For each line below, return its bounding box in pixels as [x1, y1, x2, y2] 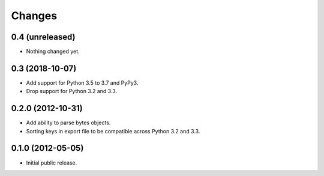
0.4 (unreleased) [11, 32, 76, 42]
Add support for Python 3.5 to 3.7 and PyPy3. [26, 79, 139, 86]
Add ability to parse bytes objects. [26, 119, 111, 126]
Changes [11, 9, 57, 22]
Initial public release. [26, 159, 77, 166]
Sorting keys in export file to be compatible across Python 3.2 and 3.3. [26, 127, 200, 135]
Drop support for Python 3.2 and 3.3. [26, 88, 117, 95]
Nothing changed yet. [26, 48, 80, 55]
